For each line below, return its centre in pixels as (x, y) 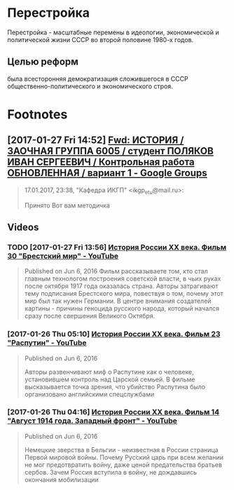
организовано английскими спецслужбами (89, 394)
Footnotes (37, 114)
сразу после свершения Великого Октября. (90, 316)
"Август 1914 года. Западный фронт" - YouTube (92, 421)
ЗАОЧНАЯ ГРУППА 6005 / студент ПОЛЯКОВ (110, 151)
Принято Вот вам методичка (67, 205)
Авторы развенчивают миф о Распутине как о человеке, (109, 372)
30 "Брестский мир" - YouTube (63, 256)
